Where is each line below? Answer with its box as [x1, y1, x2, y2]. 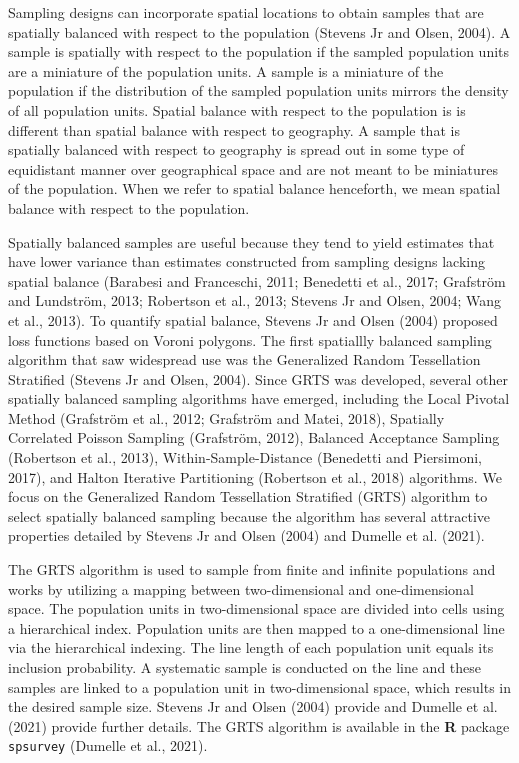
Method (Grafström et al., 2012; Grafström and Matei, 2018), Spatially [8, 407, 445, 428]
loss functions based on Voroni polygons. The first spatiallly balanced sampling [8, 329, 492, 350]
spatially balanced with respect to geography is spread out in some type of [8, 139, 465, 160]
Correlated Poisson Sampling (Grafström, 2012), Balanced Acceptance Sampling [8, 427, 500, 448]
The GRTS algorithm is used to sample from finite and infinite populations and [8, 559, 496, 580]
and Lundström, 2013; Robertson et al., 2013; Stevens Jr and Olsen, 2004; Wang [8, 290, 501, 311]
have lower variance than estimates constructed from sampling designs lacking [8, 251, 485, 272]
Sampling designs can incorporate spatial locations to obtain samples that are [8, 2, 484, 22]
